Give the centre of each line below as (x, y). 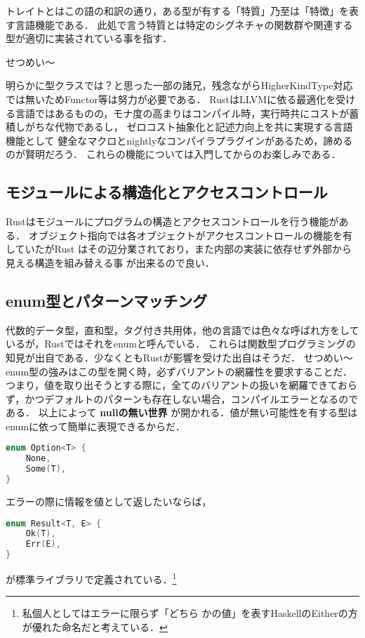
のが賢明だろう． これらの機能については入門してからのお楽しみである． (173, 154)
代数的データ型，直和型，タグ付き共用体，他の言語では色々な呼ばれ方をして (182, 330)
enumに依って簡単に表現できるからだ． (95, 426)
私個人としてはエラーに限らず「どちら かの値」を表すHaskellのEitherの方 (190, 613)
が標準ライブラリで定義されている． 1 (91, 578)
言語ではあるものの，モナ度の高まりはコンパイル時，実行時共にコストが (182, 113)
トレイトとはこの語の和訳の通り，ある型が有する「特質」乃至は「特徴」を (178, 11)
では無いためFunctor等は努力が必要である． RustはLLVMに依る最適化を (171, 99)
